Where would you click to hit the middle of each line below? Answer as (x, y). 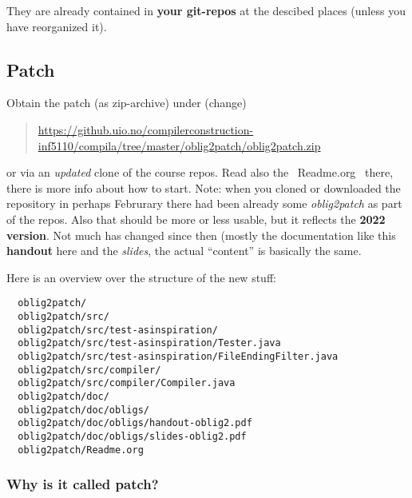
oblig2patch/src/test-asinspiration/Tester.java (149, 343)
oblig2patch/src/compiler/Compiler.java (127, 383)
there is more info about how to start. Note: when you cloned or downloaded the (204, 187)
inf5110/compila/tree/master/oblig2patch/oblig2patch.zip (179, 145)
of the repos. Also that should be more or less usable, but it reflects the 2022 (196, 219)
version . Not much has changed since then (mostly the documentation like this (201, 235)
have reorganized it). (57, 26)
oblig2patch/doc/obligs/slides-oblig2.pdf (132, 436)
